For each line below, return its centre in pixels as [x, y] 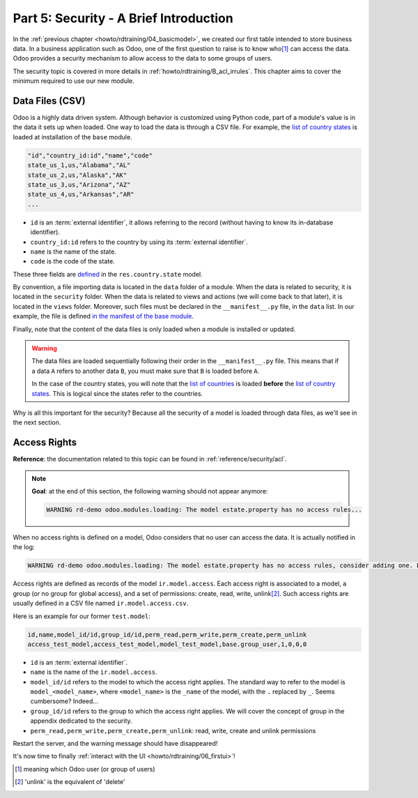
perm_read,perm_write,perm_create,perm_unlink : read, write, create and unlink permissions [173, 730]
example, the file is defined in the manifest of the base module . [103, 316]
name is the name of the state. [73, 252]
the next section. [37, 422]
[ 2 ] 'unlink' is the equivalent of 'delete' [70, 782]
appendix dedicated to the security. [81, 721]
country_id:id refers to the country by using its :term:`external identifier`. [139, 242]
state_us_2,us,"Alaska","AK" [77, 175]
